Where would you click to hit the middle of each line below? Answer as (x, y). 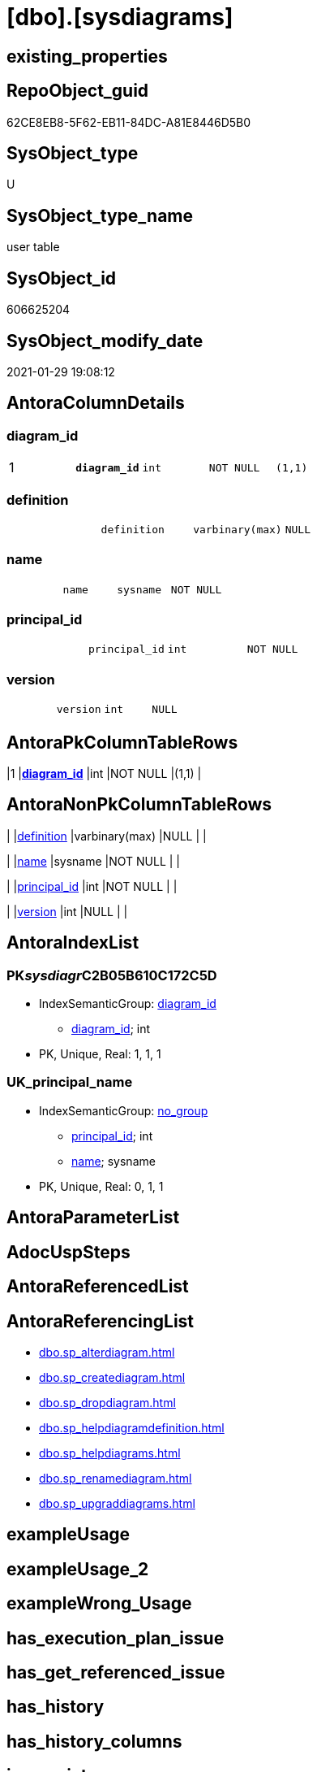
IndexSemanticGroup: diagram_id (128, 1004)
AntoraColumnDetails (96, 403)
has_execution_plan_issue (116, 1638)
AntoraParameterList (93, 1218)
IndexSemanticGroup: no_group (124, 1110)
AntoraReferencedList (98, 1287)
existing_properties (87, 56)
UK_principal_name (70, 1082)
